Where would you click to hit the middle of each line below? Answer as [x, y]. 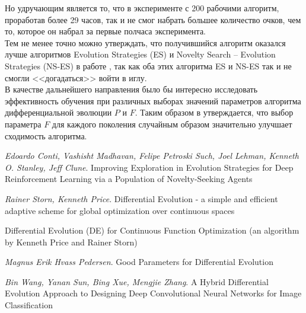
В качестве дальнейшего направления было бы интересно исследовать [131, 89]
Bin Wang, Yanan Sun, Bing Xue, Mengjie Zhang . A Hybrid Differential [137, 281]
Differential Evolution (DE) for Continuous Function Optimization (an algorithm [152, 230]
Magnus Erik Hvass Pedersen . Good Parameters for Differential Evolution [139, 262]
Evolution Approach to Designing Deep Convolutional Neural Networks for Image [153, 293]
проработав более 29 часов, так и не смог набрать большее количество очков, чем [153, 19]
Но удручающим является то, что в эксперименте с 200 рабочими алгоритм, [142, 8]
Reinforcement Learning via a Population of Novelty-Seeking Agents [129, 179]
